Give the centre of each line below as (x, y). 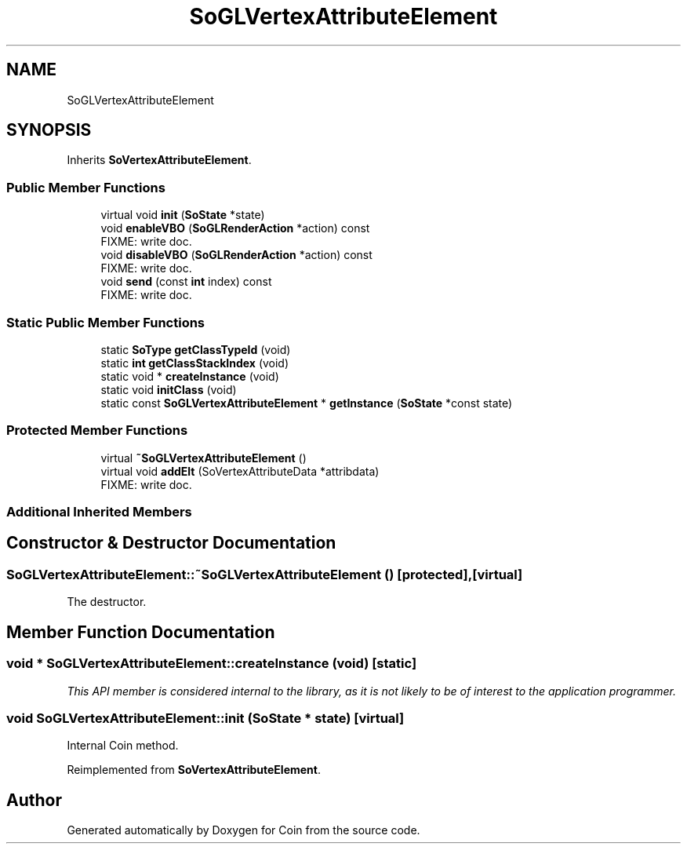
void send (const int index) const (186, 282)
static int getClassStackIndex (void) (195, 363)
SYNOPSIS (49, 130)
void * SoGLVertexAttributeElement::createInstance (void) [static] (212, 664)
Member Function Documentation (141, 632)
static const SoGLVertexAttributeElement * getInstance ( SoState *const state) (307, 403)
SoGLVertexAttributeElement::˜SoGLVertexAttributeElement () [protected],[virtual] (265, 574)
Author (34, 800)
